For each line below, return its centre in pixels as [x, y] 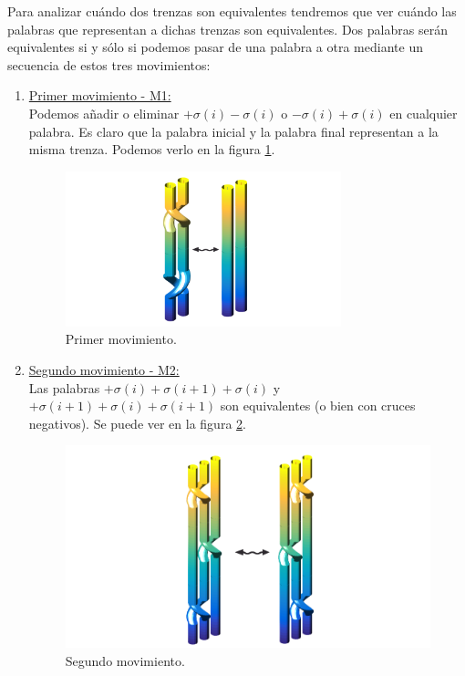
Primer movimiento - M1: [100, 95]
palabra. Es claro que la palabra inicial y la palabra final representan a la [233, 131]
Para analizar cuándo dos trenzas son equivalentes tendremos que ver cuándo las [232, 11]
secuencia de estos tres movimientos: [109, 64]
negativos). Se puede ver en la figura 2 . [137, 423]
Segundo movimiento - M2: [104, 370]
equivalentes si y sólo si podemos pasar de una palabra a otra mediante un [215, 47]
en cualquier [424, 113]
